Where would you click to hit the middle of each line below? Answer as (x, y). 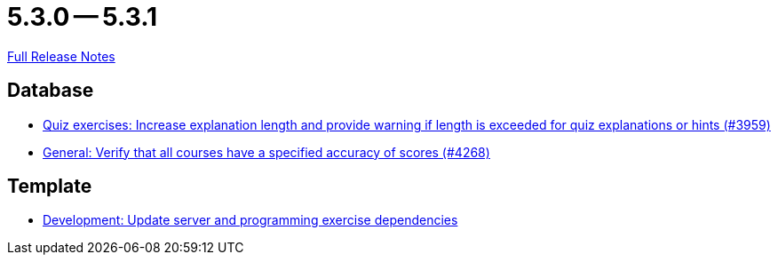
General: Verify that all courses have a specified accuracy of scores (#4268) (266, 152)
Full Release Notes (61, 56)
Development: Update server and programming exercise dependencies (250, 220)
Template (50, 187)
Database (51, 91)
